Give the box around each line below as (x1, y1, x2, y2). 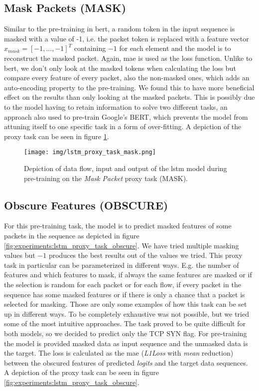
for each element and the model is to (119, 43, 231, 53)
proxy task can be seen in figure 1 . (4, 131, 109, 141)
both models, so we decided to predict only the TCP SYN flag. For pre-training (4, 328, 247, 338)
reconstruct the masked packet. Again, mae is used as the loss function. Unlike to (4, 52, 253, 63)
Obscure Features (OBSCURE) (4, 197, 168, 212)
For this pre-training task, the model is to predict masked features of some (4, 220, 232, 231)
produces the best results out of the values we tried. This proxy (48, 250, 243, 260)
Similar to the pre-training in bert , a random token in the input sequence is (4, 23, 235, 34)
